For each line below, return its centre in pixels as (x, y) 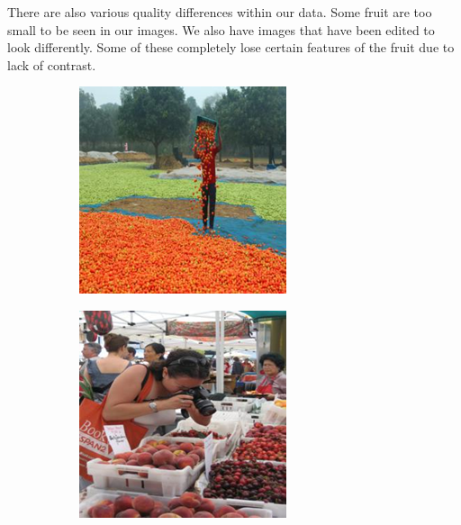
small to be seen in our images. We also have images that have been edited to (221, 29)
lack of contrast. (52, 64)
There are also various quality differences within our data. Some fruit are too (220, 12)
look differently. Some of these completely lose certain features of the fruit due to (231, 47)
